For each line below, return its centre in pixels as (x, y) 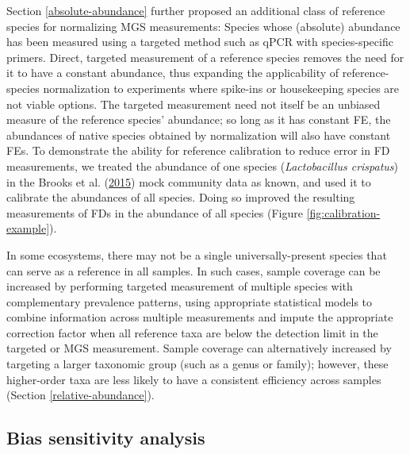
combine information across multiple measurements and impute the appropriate (200, 317)
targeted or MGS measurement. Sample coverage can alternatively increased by (199, 348)
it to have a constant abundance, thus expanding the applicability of (173, 73)
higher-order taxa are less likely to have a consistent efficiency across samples (194, 379)
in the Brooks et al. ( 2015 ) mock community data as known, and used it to (189, 181)
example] (28, 228)
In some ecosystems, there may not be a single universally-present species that (197, 254)
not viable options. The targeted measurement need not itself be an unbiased (194, 104)
